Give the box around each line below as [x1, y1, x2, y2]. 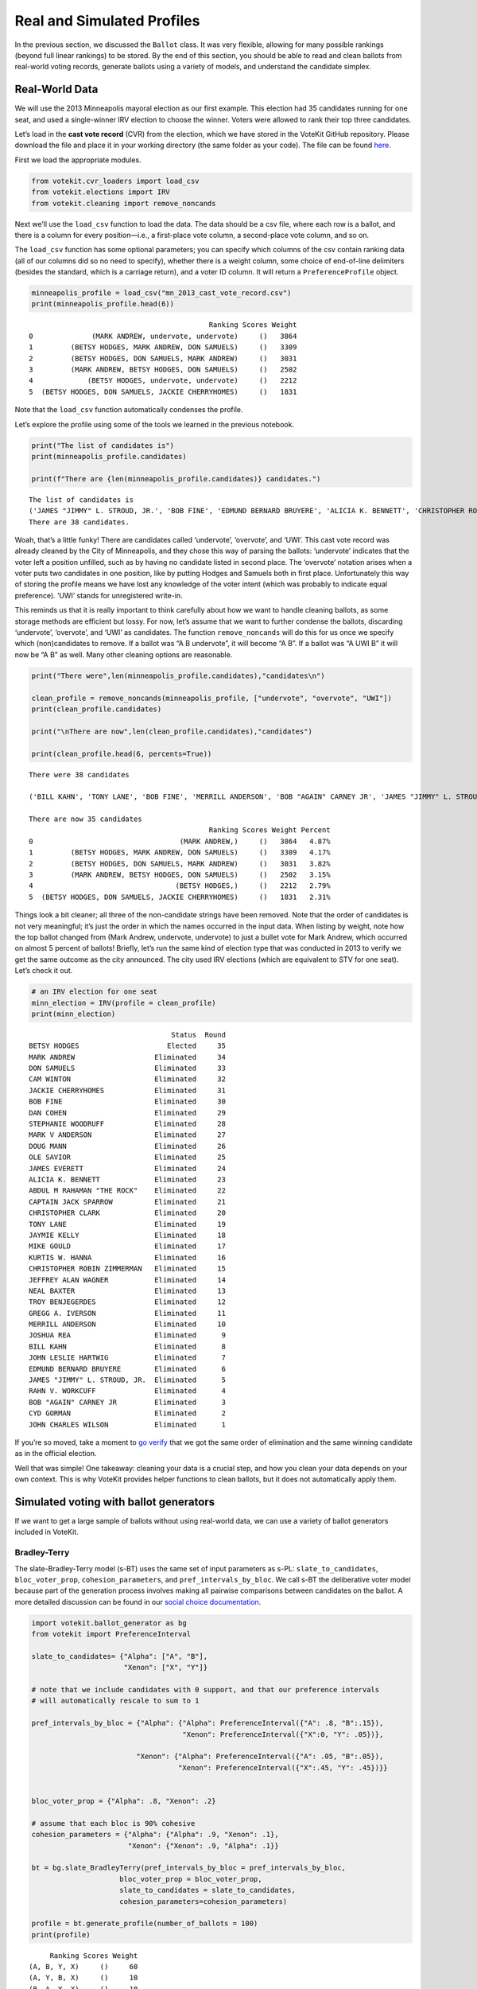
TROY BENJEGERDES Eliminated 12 [29, 1298, 227, 1306]
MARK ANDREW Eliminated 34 [29, 1053, 227, 1061]
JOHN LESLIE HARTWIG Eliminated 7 [29, 1353, 227, 1362]
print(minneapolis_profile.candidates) [31, 452, 187, 461]
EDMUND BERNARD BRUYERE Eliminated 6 [29, 1364, 227, 1373]
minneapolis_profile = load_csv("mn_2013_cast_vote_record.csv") [31, 289, 292, 298]
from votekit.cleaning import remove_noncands [31, 199, 216, 208]
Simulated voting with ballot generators [14, 1495, 215, 1508]
